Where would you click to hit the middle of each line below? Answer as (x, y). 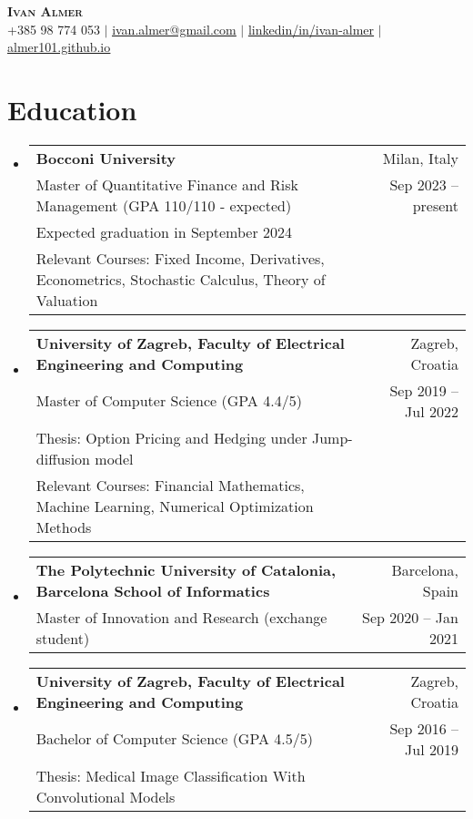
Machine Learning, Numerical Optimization (175, 506)
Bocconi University (106, 158)
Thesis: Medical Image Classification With (171, 775)
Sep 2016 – (424, 728)
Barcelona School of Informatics (153, 590)
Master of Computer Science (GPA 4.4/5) (169, 401)
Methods (64, 527)
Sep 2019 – (424, 390)
